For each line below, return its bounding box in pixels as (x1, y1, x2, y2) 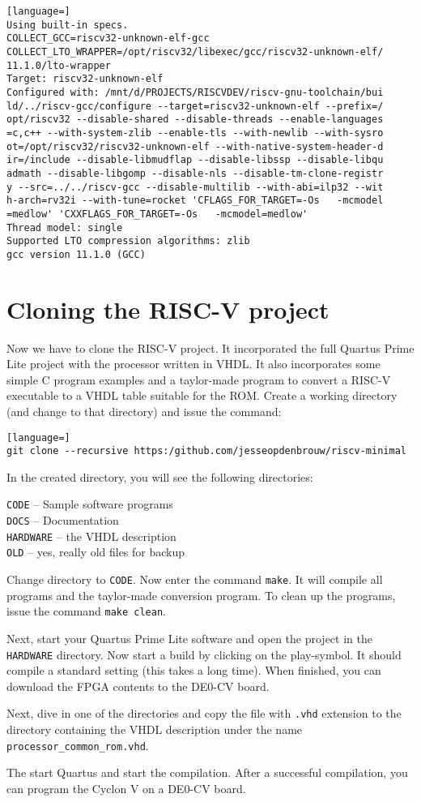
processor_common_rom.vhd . (6, 736, 149, 753)
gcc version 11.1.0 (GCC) (6, 248, 146, 260)
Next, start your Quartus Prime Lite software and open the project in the (6, 630, 372, 646)
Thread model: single (6, 221, 123, 234)
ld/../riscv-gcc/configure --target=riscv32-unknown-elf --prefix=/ (6, 100, 384, 112)
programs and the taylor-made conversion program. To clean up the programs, (6, 586, 396, 603)
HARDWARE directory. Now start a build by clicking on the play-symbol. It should (6, 645, 402, 663)
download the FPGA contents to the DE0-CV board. (6, 677, 270, 694)
